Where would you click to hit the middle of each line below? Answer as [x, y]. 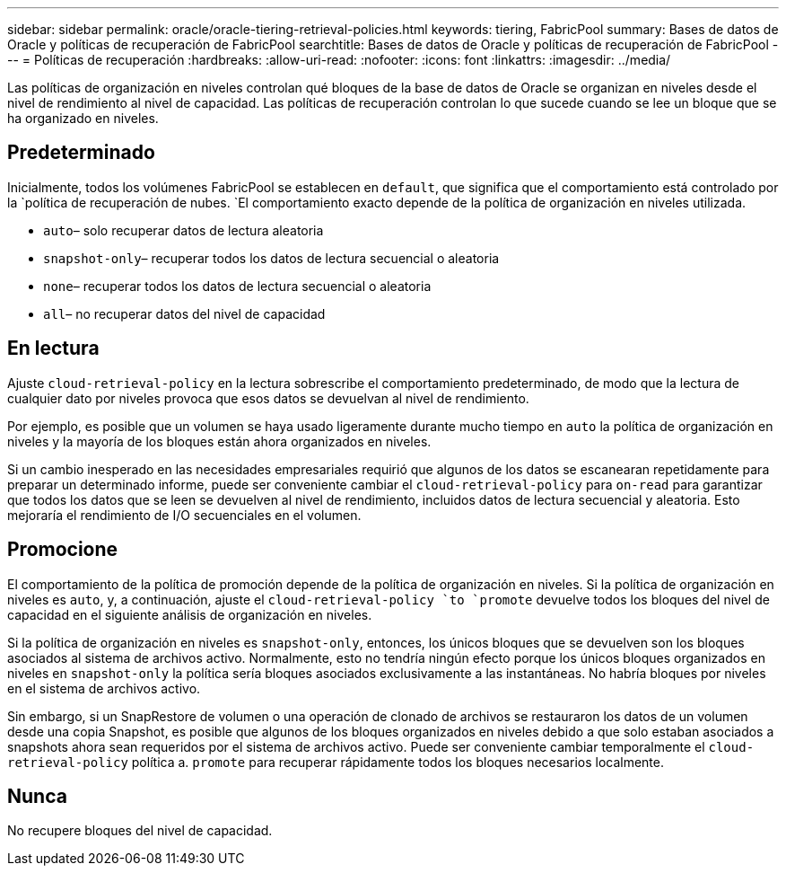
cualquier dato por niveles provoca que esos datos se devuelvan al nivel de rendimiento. [268, 398]
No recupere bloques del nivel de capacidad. [140, 831]
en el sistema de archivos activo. [104, 688]
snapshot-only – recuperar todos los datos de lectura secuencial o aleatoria [271, 258]
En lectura [53, 348]
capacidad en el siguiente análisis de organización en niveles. [190, 614]
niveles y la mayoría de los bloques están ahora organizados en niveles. [219, 441]
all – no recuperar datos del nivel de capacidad [184, 313]
